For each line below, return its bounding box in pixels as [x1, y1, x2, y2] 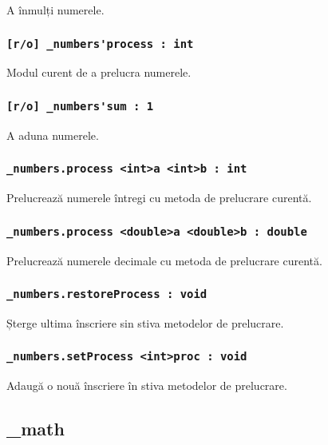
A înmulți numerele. [6, 2, 105, 18]
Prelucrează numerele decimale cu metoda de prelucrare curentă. [6, 252, 322, 268]
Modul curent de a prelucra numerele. [6, 64, 192, 81]
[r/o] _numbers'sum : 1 [6, 99, 154, 113]
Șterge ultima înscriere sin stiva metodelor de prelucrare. [6, 314, 284, 331]
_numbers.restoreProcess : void [6, 288, 207, 301]
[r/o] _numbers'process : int [6, 37, 194, 50]
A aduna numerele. [6, 126, 99, 143]
